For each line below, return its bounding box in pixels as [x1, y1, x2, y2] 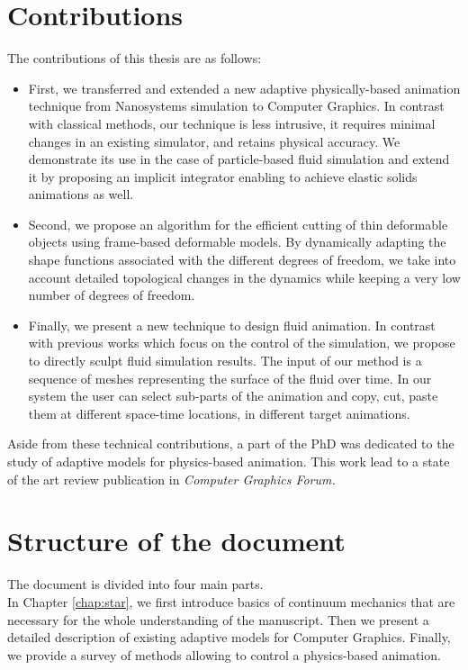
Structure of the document [7, 522, 346, 559]
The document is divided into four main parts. [7, 575, 264, 593]
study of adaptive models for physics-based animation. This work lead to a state [7, 452, 450, 470]
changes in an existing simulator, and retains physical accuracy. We [28, 131, 400, 150]
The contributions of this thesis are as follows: [7, 49, 262, 68]
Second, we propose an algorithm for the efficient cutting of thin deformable [28, 214, 448, 233]
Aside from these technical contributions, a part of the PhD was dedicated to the [7, 434, 454, 453]
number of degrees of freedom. [28, 285, 195, 304]
